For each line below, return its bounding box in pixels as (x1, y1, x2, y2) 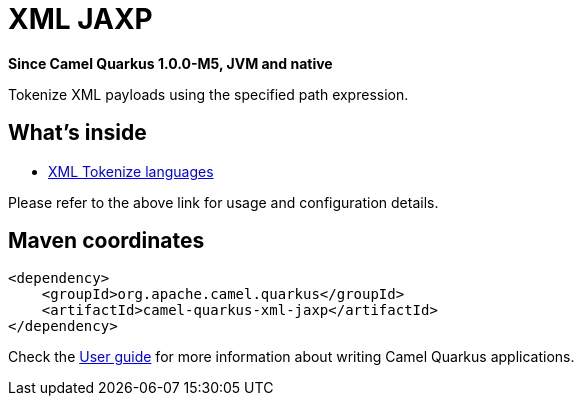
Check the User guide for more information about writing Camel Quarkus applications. (8, 348, 575, 366)
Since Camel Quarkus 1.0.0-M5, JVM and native (8, 54, 333, 72)
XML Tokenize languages (48, 162, 214, 180)
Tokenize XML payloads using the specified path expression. (8, 85, 409, 103)
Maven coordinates (8, 228, 205, 254)
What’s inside (8, 120, 147, 146)
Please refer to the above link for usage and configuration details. (8, 193, 439, 211)
